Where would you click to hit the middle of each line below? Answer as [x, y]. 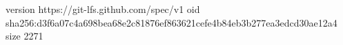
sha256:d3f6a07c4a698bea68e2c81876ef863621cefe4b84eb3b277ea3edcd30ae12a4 [171, 22]
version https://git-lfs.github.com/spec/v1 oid [103, 9]
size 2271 [24, 36]
